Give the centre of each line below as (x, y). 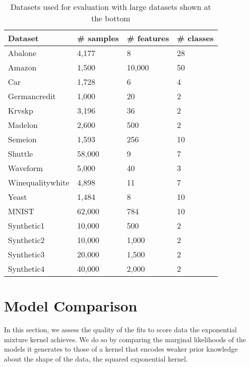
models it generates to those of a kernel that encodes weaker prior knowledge (121, 349)
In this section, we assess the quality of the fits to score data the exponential (121, 330)
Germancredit (32, 96)
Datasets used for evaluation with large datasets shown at (111, 7)
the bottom (111, 18)
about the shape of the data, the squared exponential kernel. (96, 358)
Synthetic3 (26, 254)
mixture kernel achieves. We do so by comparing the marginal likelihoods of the (125, 339)
